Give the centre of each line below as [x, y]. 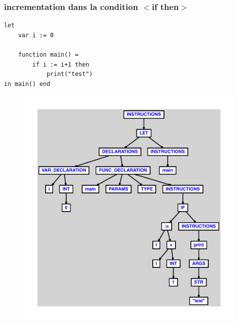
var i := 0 [36, 35]
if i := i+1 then [61, 64]
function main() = [48, 55]
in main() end [27, 84]
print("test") [69, 74]
